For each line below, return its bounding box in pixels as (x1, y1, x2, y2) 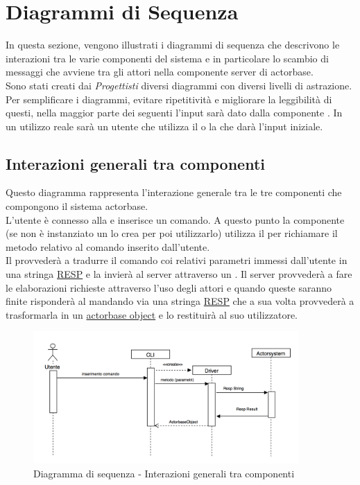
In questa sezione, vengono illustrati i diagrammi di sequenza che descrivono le (6, 37, 340, 52)
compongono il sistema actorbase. (6, 199, 148, 213)
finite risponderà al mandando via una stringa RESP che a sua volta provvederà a (6, 294, 354, 308)
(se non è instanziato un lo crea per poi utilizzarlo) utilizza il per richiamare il (6, 226, 338, 240)
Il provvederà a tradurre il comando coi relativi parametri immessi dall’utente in (6, 253, 348, 267)
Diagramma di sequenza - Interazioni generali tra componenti (33, 466, 295, 480)
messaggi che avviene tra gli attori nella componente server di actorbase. (6, 64, 314, 79)
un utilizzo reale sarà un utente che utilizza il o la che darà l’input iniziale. (6, 118, 323, 133)
